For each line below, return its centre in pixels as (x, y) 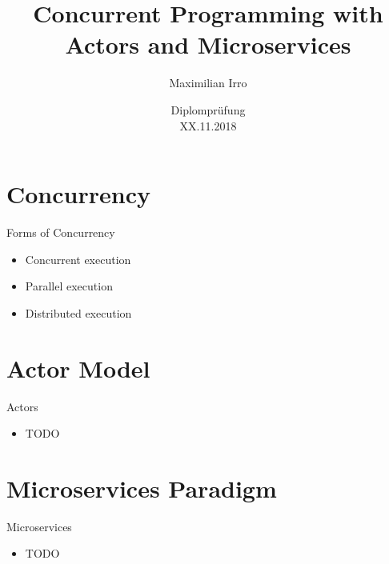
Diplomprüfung (208, 109)
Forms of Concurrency (61, 232)
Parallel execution (69, 286)
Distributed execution (78, 312)
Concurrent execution (78, 259)
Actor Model (78, 368)
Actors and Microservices (208, 44)
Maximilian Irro (208, 83)
